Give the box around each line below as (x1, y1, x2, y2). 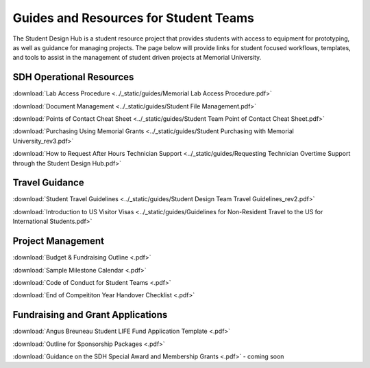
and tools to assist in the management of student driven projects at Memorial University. (12, 54, 262, 62)
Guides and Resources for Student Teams (12, 10, 255, 25)
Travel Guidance (12, 177, 85, 189)
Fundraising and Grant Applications (12, 309, 168, 321)
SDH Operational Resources (12, 71, 134, 83)
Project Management (12, 235, 104, 247)
